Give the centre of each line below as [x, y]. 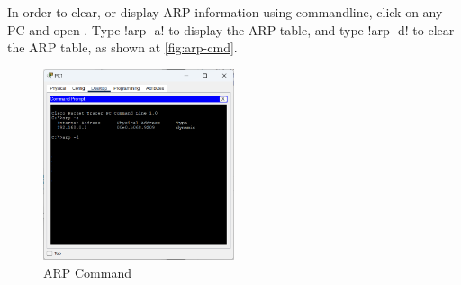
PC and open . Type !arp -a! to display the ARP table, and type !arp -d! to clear [231, 29]
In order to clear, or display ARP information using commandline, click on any [225, 12]
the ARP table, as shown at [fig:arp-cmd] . [122, 47]
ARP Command [87, 272]
